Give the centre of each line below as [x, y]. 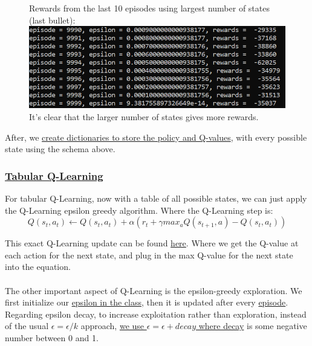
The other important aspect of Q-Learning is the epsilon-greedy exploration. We [154, 290]
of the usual [27, 326]
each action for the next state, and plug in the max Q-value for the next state [149, 255]
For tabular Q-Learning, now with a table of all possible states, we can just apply [156, 198]
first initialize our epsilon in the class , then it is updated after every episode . [147, 302]
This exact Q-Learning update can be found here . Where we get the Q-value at [152, 243]
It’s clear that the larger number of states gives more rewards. [144, 117]
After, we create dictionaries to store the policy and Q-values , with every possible [156, 137]
